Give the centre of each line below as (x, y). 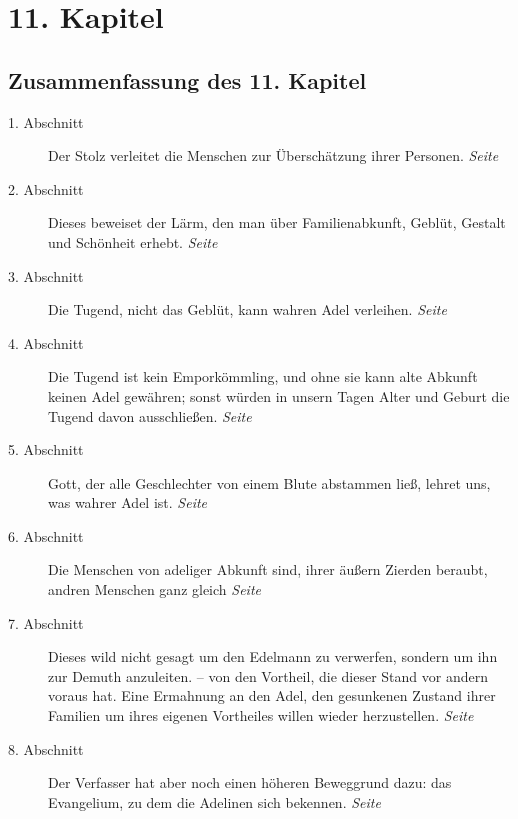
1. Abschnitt (46, 121)
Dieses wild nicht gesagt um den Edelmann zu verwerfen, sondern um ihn (273, 656)
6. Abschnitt (46, 535)
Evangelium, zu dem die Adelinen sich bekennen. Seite (214, 801)
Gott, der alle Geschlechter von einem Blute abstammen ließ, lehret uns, (269, 482)
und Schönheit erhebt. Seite (133, 241)
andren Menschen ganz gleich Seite (154, 589)
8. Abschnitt (46, 748)
